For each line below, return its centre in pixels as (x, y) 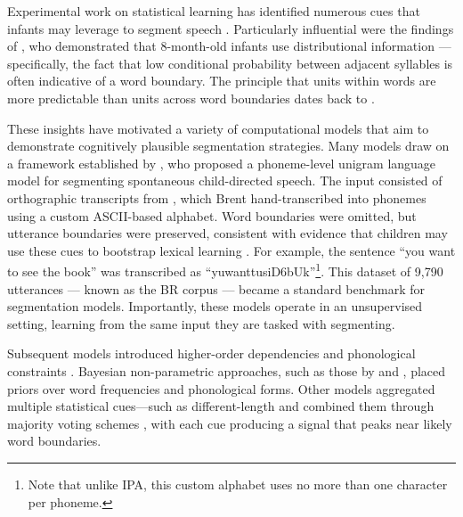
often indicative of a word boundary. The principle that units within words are (222, 81)
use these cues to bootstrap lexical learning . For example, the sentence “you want (231, 250)
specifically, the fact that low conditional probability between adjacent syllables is (230, 63)
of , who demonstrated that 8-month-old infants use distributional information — (229, 46)
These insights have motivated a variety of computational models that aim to (218, 128)
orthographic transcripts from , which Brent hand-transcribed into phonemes (217, 197)
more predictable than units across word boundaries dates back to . (191, 98)
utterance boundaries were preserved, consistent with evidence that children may (227, 233)
